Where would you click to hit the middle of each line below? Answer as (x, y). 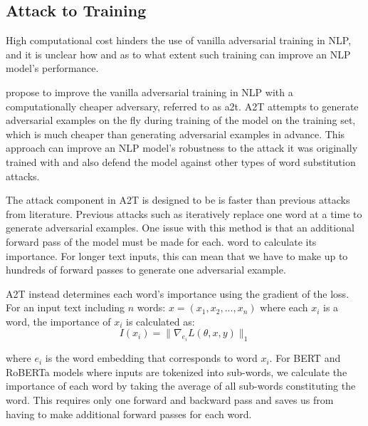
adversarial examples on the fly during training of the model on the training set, (181, 120)
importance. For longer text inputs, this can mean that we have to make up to (177, 255)
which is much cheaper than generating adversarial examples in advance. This (175, 134)
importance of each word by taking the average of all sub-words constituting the (181, 386)
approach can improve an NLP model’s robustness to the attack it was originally (182, 148)
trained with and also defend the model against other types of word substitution (181, 161)
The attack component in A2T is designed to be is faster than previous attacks (178, 200)
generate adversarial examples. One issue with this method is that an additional (180, 228)
